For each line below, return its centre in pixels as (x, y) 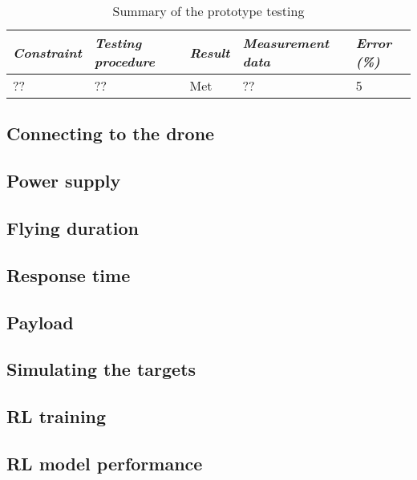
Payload (40, 322)
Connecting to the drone (111, 133)
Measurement (286, 43)
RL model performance (105, 463)
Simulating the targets (101, 369)
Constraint (47, 52)
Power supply (64, 181)
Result (210, 52)
